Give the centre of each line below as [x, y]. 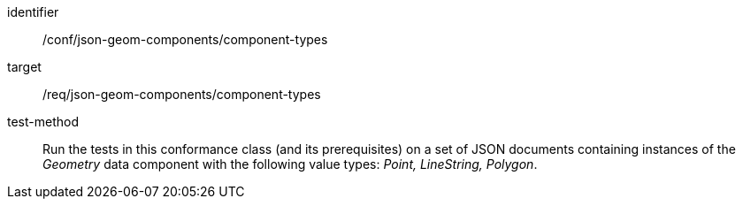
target [24, 67]
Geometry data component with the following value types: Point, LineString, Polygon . [290, 164]
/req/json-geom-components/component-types [182, 94]
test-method [43, 122]
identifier [33, 12]
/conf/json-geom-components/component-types [185, 39]
